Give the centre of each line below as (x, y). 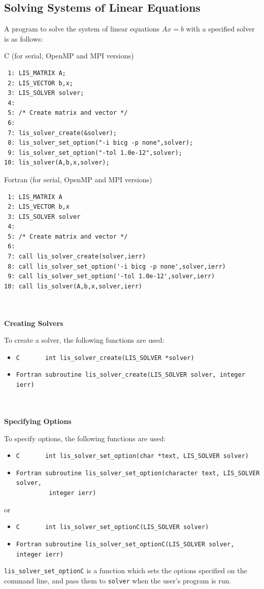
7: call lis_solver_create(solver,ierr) (77, 257)
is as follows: (24, 38)
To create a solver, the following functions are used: (84, 340)
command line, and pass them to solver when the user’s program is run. (118, 581)
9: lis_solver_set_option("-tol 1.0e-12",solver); (95, 153)
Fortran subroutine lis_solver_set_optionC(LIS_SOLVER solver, (125, 545)
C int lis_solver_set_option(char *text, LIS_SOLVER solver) (132, 456)
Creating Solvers (34, 323)
